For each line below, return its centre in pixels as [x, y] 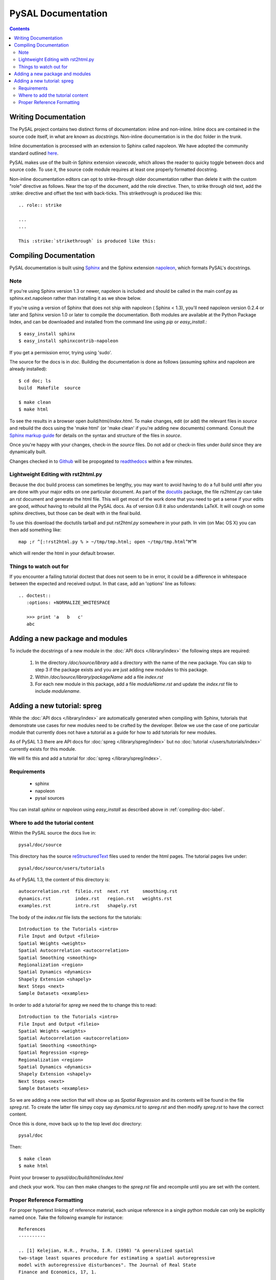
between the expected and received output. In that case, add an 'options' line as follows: [103, 584]
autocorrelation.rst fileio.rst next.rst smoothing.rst [98, 891]
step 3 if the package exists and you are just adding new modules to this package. [122, 670]
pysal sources [50, 798]
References [32, 1229]
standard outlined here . [34, 153]
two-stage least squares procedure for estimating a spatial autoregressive [117, 1258]
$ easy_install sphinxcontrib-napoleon [68, 341]
